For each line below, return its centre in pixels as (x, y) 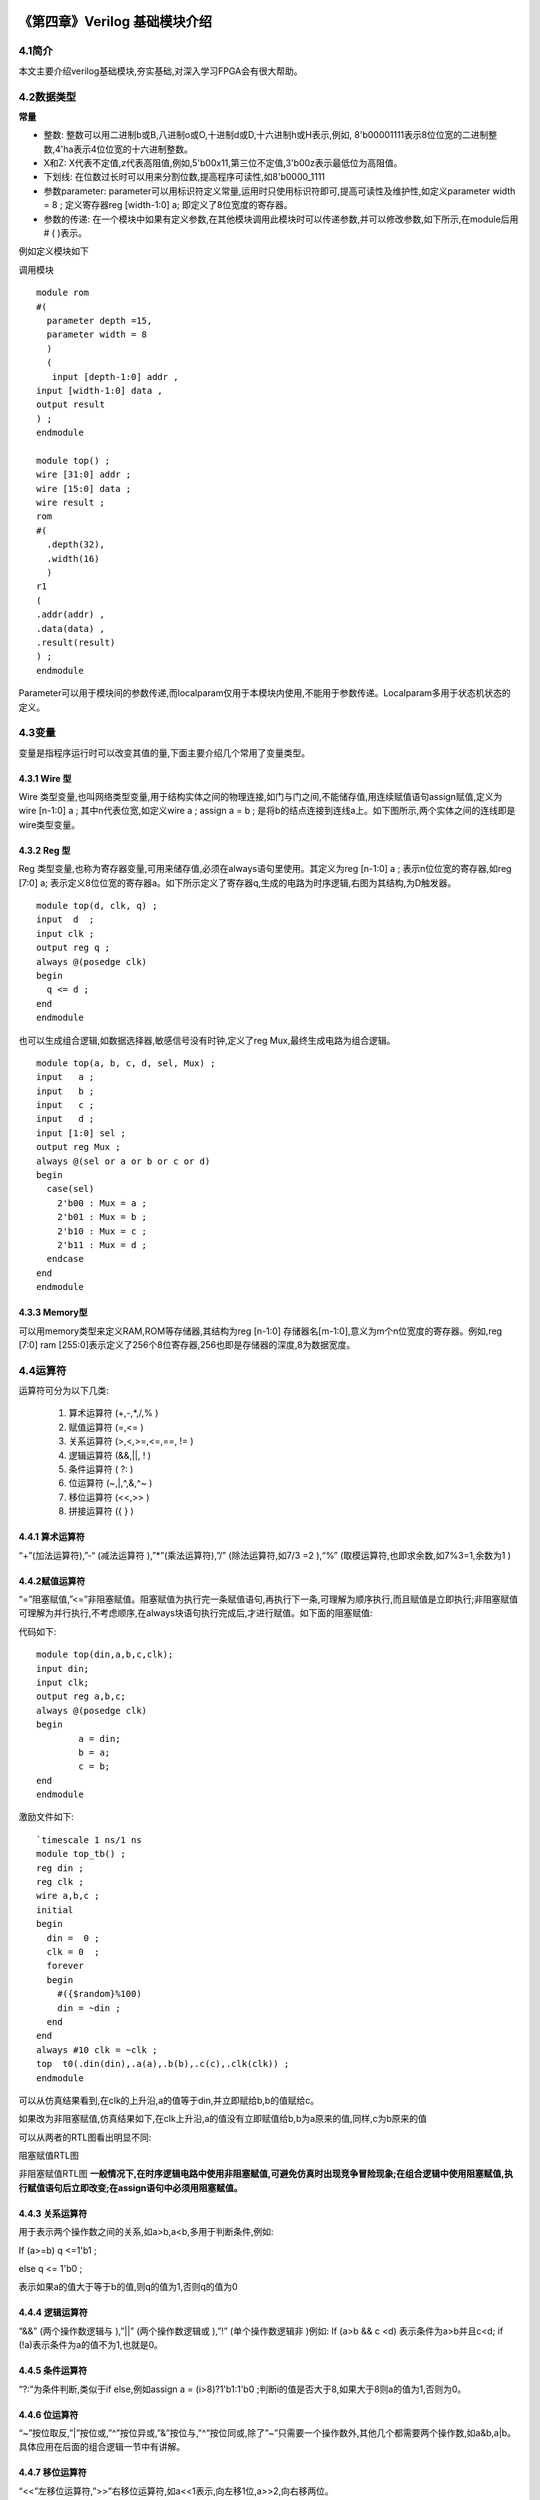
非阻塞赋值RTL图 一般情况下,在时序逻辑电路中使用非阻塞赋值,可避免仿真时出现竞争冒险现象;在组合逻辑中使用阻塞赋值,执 (266, 2174)
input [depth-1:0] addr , (115, 376)
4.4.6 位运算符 (48, 2414)
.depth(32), (75, 544)
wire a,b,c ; (68, 1896)
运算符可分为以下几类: (64, 1391)
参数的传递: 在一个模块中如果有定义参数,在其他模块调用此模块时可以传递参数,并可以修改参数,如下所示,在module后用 (281, 219)
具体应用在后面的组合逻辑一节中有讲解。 (101, 2447)
